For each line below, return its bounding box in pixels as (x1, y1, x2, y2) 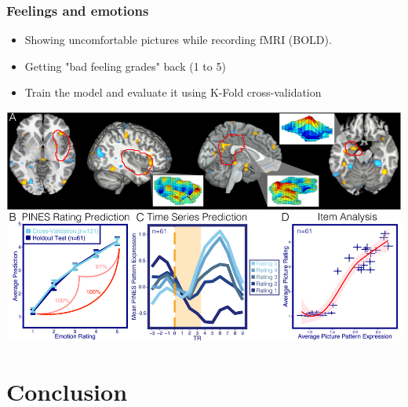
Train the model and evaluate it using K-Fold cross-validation (24, 84, 322, 101)
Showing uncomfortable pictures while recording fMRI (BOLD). (24, 31, 332, 48)
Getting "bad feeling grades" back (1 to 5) (24, 57, 226, 74)
